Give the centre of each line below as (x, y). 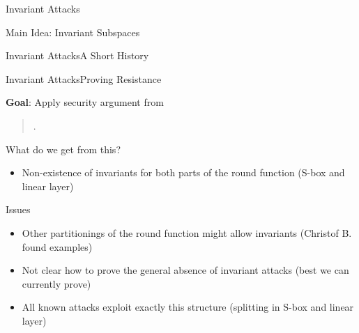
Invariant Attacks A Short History (77, 55)
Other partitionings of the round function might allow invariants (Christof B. (187, 232)
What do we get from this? (63, 149)
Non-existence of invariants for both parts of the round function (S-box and (183, 172)
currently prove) (56, 283)
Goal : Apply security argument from (85, 102)
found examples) (57, 246)
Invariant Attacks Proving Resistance (84, 78)
